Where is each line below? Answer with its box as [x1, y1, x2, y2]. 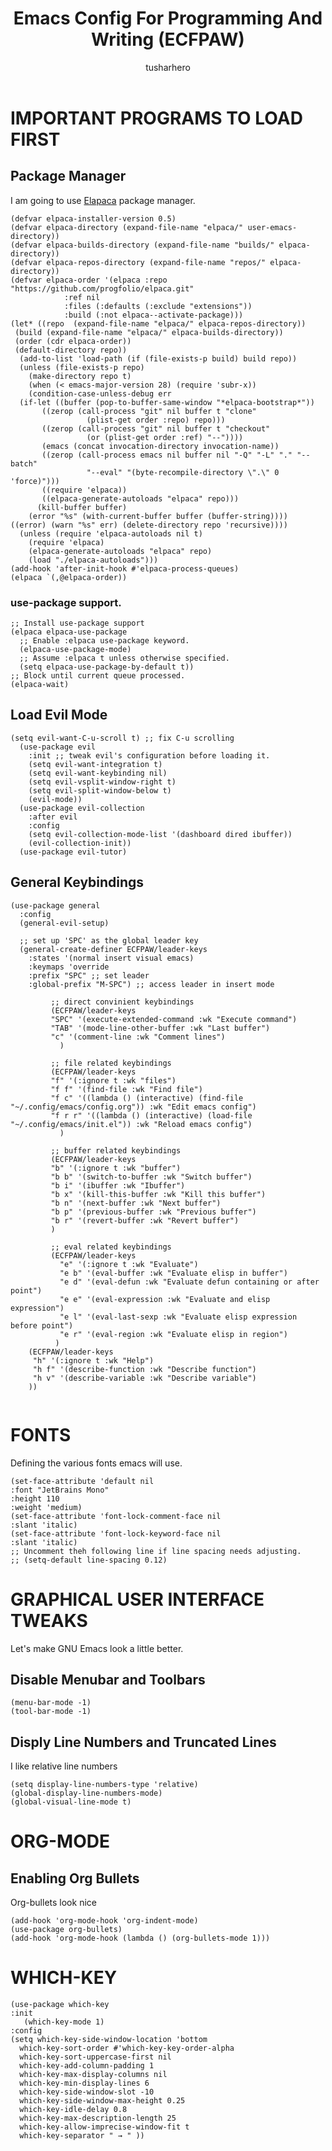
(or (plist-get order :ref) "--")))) [86, 432, 244, 442]
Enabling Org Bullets [10, 1870, 140, 1887]
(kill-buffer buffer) [36, 502, 128, 512]
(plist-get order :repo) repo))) [86, 415, 226, 425]
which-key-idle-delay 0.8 [19, 2105, 128, 2115]
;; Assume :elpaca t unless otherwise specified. [19, 653, 230, 664]
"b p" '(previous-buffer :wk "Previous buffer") [50, 1207, 257, 1217]
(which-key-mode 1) [23, 2017, 105, 2027]
